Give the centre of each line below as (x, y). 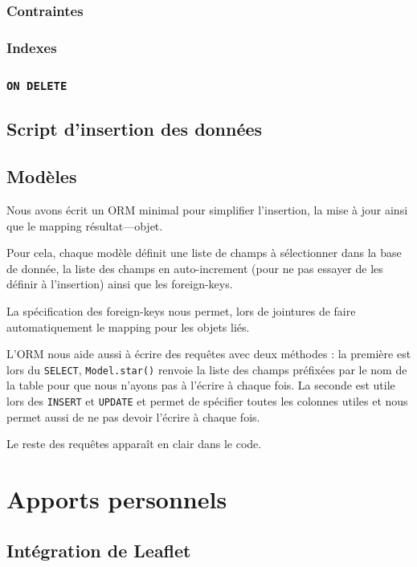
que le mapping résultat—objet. (85, 225)
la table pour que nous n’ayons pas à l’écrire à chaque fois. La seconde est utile (201, 385)
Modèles (42, 176)
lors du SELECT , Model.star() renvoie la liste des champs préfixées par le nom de (207, 369)
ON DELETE (37, 86)
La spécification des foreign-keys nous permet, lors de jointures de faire (181, 311)
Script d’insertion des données (135, 129)
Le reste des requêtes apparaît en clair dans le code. (134, 444)
